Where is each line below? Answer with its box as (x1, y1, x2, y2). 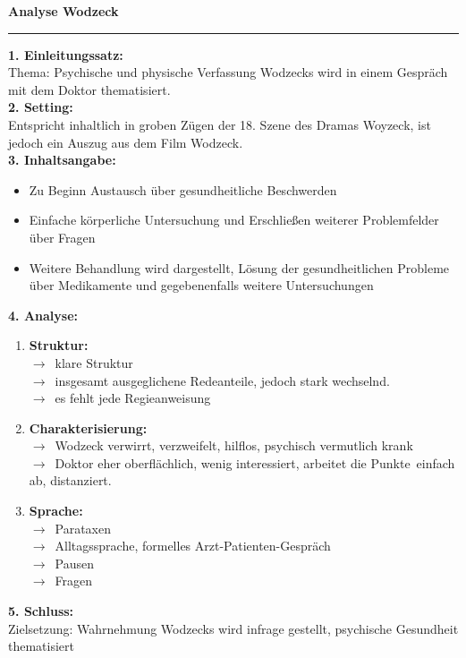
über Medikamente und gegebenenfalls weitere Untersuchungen (29, 276, 374, 295)
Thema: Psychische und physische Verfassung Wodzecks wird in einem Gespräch (8, 63, 448, 81)
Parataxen (55, 518, 111, 537)
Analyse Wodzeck (8, 2, 119, 20)
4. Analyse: (8, 305, 78, 324)
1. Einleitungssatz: (8, 45, 123, 64)
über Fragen (29, 227, 96, 246)
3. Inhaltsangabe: (8, 150, 116, 169)
